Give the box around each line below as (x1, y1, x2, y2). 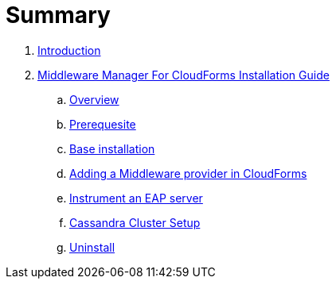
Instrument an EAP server (69, 191, 203, 205)
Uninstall (69, 240, 115, 254)
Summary (6, 2, 111, 29)
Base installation (69, 141, 155, 156)
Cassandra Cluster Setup (69, 215, 201, 229)
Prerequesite (69, 117, 136, 131)
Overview (69, 92, 119, 106)
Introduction (37, 43, 101, 57)
